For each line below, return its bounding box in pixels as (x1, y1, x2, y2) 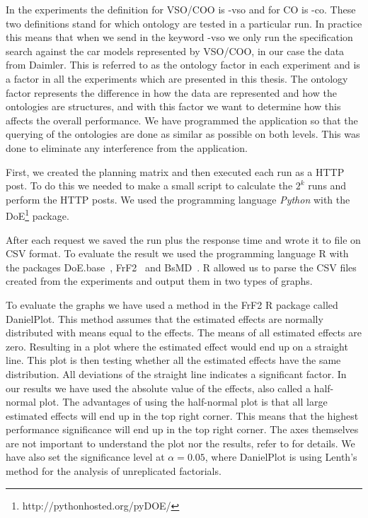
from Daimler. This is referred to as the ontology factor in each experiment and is (6, 57, 360, 72)
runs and (308, 178, 347, 193)
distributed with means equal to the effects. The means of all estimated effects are (6, 325, 362, 340)
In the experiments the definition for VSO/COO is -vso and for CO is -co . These (6, 2, 356, 16)
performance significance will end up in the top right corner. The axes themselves (6, 422, 359, 437)
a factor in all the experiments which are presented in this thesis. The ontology (6, 71, 348, 86)
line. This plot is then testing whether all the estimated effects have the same (6, 353, 341, 367)
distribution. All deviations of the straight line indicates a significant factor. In (6, 366, 347, 381)
